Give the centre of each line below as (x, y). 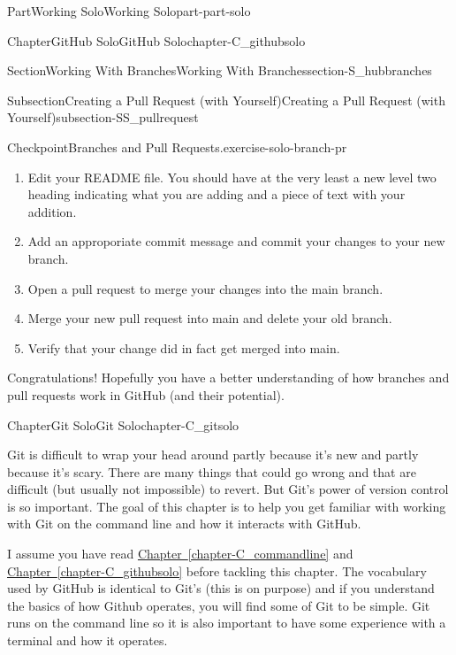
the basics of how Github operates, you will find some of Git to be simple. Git (219, 605)
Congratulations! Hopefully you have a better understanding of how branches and (228, 378)
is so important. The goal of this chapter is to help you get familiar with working (227, 506)
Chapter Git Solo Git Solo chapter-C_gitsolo (123, 424)
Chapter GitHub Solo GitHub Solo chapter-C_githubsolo (156, 40)
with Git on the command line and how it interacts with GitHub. (184, 524)
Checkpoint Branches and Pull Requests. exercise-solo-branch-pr (177, 146)
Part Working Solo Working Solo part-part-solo (129, 11)
